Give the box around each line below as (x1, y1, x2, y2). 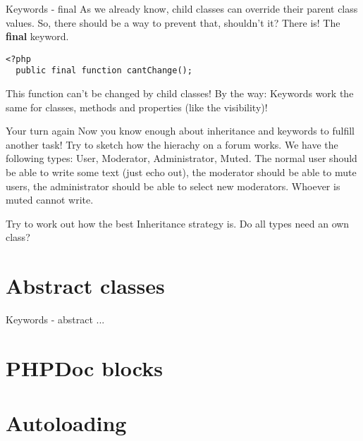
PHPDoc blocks (6, 353, 163, 382)
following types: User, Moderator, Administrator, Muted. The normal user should (6, 151, 357, 166)
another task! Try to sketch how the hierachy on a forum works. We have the (6, 137, 338, 151)
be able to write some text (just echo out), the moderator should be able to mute (6, 165, 357, 180)
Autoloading (6, 409, 127, 437)
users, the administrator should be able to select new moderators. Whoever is (6, 178, 340, 193)
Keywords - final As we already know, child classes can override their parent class (6, 1, 358, 15)
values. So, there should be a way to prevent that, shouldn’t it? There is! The (6, 15, 340, 30)
